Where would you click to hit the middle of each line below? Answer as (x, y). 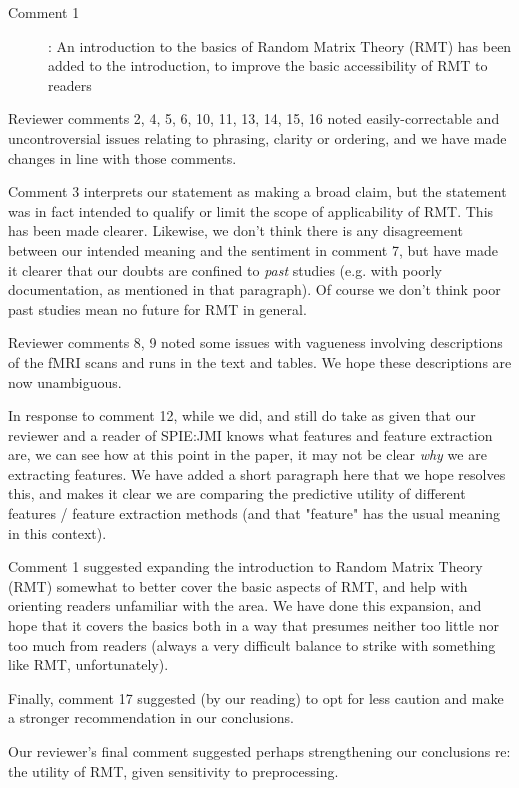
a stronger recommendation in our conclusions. (151, 717)
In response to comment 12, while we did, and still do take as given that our (242, 415)
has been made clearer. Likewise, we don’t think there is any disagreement (235, 230)
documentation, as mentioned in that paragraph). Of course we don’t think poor (254, 289)
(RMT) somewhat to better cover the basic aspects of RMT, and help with (238, 585)
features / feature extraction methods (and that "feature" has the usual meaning (254, 513)
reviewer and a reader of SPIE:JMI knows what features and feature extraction (250, 434)
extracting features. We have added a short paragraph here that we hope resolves (257, 473)
